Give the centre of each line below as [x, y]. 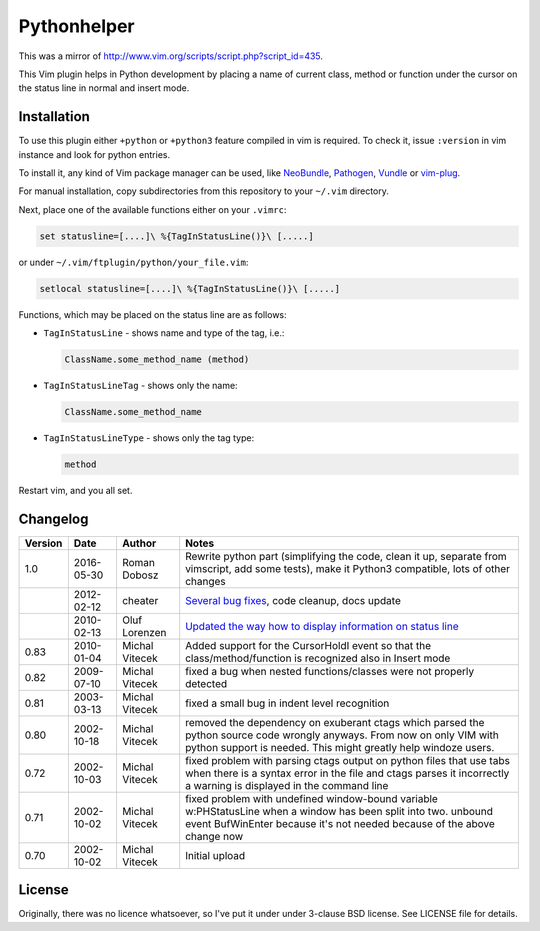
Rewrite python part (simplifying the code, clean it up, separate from [346, 556]
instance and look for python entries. [94, 154]
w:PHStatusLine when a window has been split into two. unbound [339, 811]
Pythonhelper [76, 26]
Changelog [53, 518]
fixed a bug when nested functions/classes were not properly [330, 671]
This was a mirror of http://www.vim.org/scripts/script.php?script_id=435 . [171, 56]
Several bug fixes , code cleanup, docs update [293, 600]
